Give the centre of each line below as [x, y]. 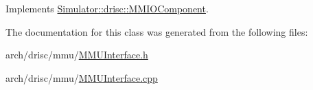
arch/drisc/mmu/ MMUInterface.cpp [82, 77]
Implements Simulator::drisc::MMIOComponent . [107, 8]
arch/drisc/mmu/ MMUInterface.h [77, 55]
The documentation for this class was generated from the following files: [157, 31]
